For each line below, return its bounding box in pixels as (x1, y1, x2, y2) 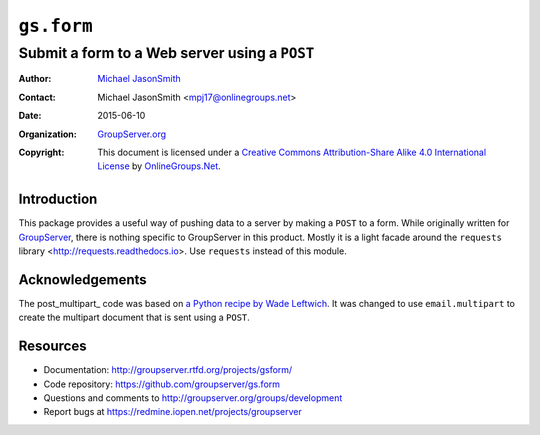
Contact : (18, 91, 57, 103)
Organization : (18, 128, 77, 140)
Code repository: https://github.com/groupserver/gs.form (43, 378, 280, 390)
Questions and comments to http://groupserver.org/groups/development (43, 392, 343, 404)
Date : (18, 110, 42, 122)
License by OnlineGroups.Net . (97, 160, 222, 172)
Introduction (18, 191, 98, 208)
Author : (18, 73, 52, 85)
